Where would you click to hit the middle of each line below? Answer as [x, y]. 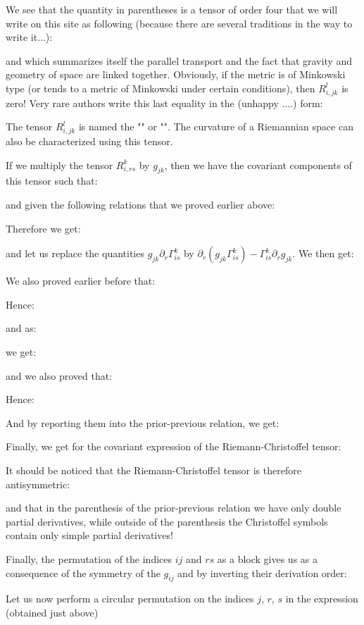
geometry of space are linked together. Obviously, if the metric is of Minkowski [176, 74]
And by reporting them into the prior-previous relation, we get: [143, 422]
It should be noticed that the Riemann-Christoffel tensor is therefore [153, 470]
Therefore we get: [43, 228]
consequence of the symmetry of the [83, 573]
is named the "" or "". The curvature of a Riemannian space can [216, 126]
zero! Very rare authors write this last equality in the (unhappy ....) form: [164, 103]
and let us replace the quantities [75, 253]
